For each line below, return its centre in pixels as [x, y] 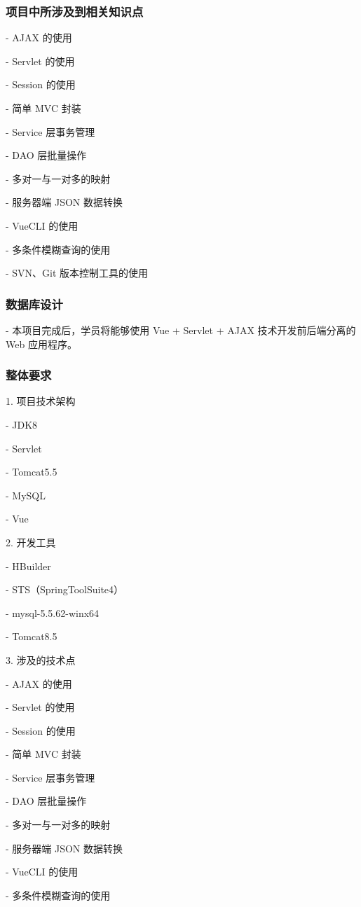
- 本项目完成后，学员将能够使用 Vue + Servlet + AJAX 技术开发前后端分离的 [181, 330]
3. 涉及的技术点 [41, 659]
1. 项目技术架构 [41, 401]
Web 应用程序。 [41, 344]
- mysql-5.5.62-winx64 [53, 612]
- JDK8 [22, 424]
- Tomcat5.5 [32, 472]
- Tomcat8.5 [32, 636]
